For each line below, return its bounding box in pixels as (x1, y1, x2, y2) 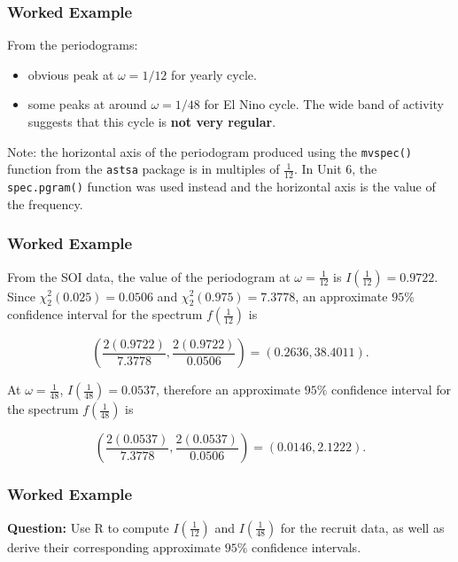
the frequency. (7, 194, 83, 213)
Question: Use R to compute (7, 518, 169, 536)
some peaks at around (27, 95, 147, 113)
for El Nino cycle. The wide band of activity (204, 95, 444, 113)
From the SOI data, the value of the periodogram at (7, 267, 291, 285)
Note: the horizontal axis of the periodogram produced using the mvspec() (7, 142, 413, 160)
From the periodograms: (7, 35, 138, 54)
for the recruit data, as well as (280, 518, 445, 536)
